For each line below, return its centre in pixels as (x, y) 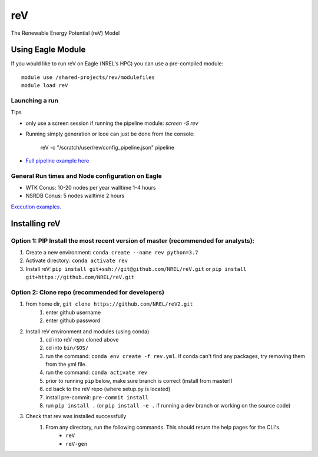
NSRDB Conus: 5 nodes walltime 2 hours (75, 196)
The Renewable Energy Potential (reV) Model (65, 33)
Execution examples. (36, 207)
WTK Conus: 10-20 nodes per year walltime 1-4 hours (91, 188)
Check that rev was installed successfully (76, 416)
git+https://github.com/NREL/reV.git (80, 277)
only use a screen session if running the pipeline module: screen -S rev (112, 123)
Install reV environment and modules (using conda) (87, 331)
